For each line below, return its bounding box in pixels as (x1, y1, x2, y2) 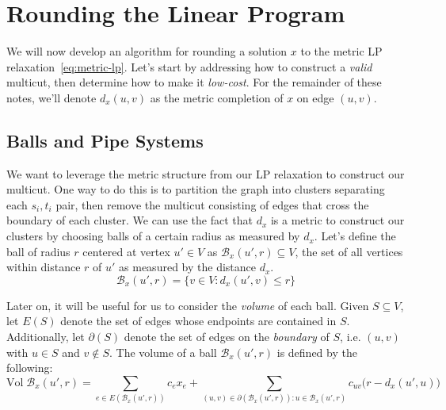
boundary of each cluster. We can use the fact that (6, 212, 253, 228)
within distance (6, 259, 81, 275)
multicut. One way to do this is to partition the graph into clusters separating (6, 181, 385, 197)
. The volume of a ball (109, 343, 217, 360)
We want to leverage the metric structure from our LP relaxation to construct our (6, 165, 405, 182)
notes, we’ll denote (6, 89, 97, 105)
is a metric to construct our (270, 212, 405, 228)
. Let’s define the (314, 228, 396, 244)
